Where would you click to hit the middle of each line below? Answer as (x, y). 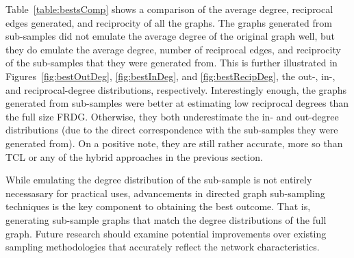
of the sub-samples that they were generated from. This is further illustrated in (172, 63)
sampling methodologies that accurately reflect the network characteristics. (163, 247)
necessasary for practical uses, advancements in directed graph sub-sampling (165, 193)
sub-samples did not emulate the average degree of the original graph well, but (170, 36)
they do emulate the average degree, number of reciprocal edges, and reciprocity (173, 49)
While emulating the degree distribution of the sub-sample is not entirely (159, 180)
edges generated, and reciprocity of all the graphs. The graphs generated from (169, 22)
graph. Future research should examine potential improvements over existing (166, 233)
